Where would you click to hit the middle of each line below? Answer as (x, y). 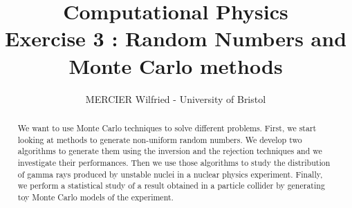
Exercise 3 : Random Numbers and (176, 38)
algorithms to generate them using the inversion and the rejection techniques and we (170, 151)
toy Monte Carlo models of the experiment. (95, 197)
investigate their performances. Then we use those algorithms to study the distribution (174, 162)
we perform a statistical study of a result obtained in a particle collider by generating (171, 186)
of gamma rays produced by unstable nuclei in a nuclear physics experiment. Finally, (170, 174)
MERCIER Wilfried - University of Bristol (176, 98)
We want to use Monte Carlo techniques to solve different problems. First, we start (167, 127)
